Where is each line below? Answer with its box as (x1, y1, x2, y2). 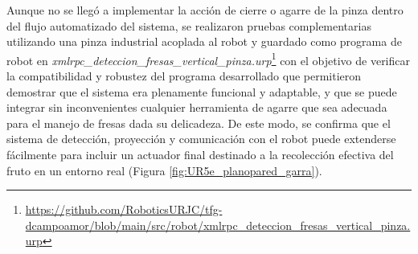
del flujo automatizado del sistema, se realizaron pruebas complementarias (6, 17, 371, 34)
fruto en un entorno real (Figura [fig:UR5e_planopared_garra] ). (6, 162, 322, 178)
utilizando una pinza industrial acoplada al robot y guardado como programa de (6, 33, 402, 50)
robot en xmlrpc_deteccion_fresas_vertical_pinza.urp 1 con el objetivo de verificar (6, 49, 410, 68)
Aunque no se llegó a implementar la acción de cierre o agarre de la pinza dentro (6, 2, 404, 18)
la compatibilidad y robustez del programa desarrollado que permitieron (6, 68, 362, 84)
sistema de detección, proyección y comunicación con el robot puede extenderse (6, 130, 396, 147)
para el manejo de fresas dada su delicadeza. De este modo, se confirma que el (6, 114, 391, 131)
